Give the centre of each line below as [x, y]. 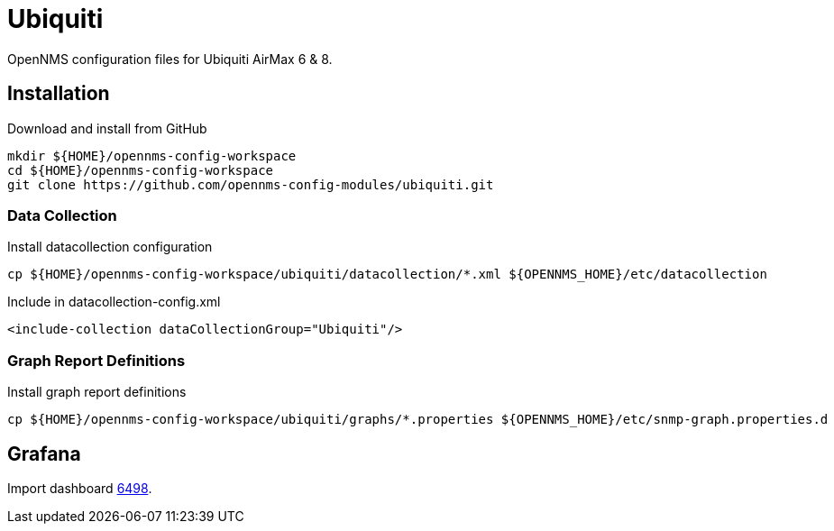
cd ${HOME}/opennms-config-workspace [141, 170]
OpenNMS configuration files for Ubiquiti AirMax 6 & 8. [170, 59]
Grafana [44, 453]
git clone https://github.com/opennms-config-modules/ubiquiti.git [251, 184]
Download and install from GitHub [107, 128]
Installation [59, 94]
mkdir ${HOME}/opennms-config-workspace [152, 156]
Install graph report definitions [97, 392]
